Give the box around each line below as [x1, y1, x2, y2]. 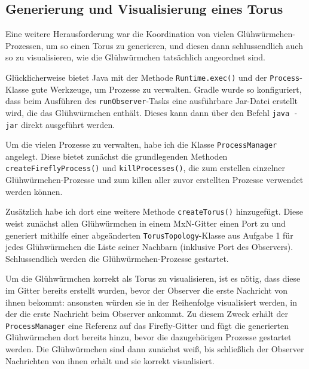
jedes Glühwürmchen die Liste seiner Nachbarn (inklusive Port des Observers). [5, 240, 293, 253]
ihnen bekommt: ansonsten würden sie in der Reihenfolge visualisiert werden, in [5, 295, 298, 308]
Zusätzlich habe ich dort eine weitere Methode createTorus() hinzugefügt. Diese [5, 205, 303, 218]
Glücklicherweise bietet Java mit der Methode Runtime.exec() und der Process [5, 71, 300, 83]
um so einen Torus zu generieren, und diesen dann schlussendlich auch [46, 39, 303, 51]
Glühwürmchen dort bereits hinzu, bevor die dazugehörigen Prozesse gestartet [5, 331, 292, 343]
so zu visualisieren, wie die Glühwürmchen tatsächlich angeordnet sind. [5, 51, 265, 63]
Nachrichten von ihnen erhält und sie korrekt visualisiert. [5, 354, 215, 367]
